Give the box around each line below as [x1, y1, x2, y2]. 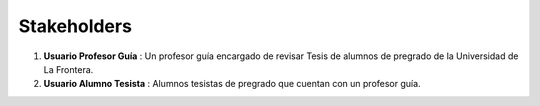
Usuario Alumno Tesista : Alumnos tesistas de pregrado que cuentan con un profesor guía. [43, 78, 421, 90]
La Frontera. [43, 63, 94, 75]
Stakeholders [18, 15, 132, 37]
